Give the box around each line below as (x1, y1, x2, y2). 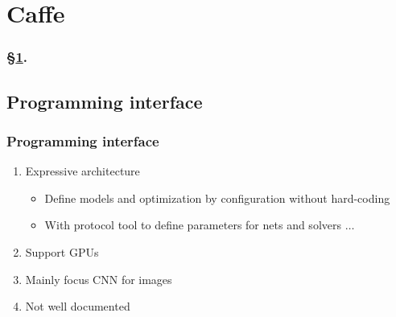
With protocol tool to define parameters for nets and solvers (44, 216, 341, 233)
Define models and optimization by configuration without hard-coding (44, 189, 390, 206)
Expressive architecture (25, 163, 140, 179)
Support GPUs (25, 244, 99, 260)
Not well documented (25, 298, 130, 315)
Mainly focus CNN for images (25, 270, 172, 287)
